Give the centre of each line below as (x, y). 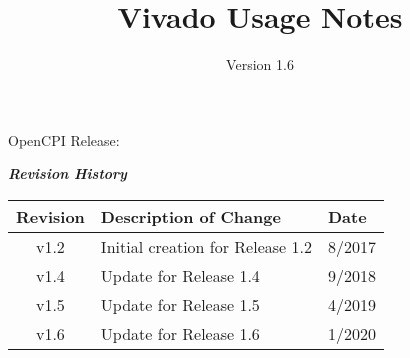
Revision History (67, 173)
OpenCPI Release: (64, 139)
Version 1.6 (260, 64)
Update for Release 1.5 (180, 304)
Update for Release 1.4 (180, 275)
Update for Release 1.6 (180, 333)
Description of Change (190, 216)
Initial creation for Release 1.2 (206, 246)
